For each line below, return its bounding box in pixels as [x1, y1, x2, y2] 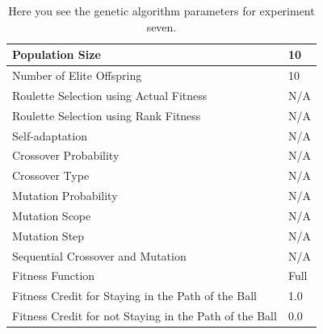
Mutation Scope [12, 207, 91, 223]
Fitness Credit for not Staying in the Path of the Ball [12, 307, 277, 324]
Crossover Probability [12, 147, 120, 164]
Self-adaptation [12, 127, 87, 144]
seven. [146, 18, 177, 35]
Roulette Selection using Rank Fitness [12, 106, 201, 123]
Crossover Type [12, 167, 90, 184]
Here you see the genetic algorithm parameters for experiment [8, 2, 315, 19]
